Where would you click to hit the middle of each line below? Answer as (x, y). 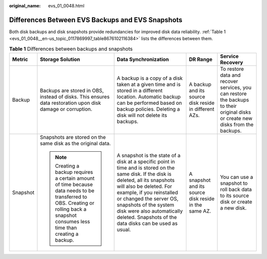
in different (201, 109)
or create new (236, 119)
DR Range (200, 59)
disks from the (237, 125)
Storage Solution (60, 59)
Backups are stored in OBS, (72, 90)
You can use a (237, 177)
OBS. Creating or (75, 203)
